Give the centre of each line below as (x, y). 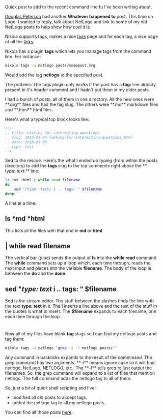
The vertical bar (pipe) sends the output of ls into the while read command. (81, 258)
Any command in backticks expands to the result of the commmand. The (79, 357)
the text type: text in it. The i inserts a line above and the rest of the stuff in (81, 306)
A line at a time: (21, 203)
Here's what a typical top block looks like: (47, 119)
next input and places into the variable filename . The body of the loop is (78, 268)
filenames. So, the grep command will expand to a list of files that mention (80, 373)
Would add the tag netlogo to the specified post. (54, 75)
